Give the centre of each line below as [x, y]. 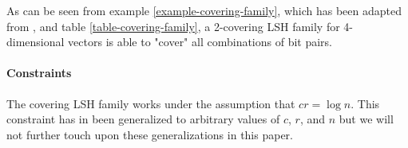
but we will [366, 119]
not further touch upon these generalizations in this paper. [150, 134]
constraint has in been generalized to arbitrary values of [143, 119]
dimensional [36, 42]
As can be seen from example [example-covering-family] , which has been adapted [204, 10]
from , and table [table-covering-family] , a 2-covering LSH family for [173, 26]
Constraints [39, 73]
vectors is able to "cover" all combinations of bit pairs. [200, 42]
